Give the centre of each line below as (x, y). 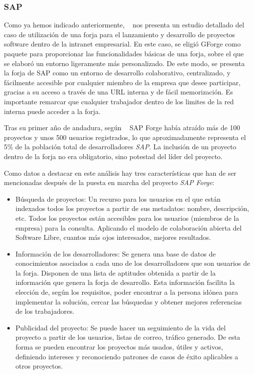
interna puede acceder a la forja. (52, 111)
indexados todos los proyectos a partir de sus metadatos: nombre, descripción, (132, 208)
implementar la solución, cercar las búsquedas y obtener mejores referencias (129, 301)
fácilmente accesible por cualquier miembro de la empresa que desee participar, (122, 82)
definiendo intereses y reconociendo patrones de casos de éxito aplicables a (127, 356)
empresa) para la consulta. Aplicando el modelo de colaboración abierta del (128, 227)
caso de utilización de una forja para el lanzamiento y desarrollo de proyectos (120, 34)
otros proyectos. (39, 366)
